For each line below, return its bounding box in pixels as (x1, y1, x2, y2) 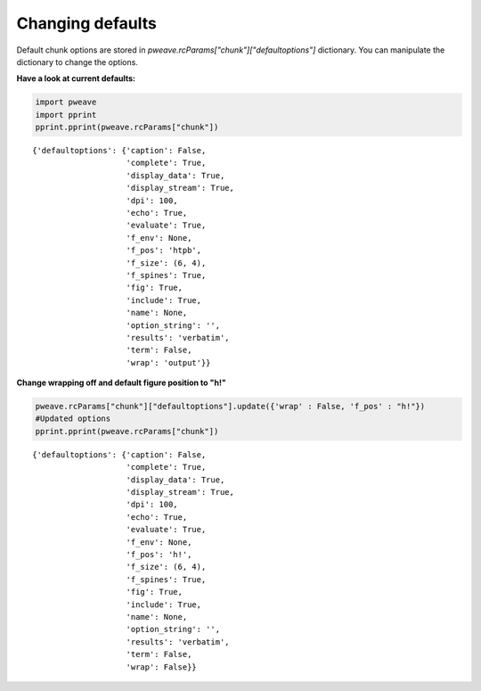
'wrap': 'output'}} (126, 358, 211, 367)
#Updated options (35, 414, 111, 424)
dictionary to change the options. (16, 56, 138, 67)
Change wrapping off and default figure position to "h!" (16, 377, 226, 388)
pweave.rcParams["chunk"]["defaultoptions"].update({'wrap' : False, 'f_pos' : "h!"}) (35, 401, 426, 412)
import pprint (35, 110, 97, 119)
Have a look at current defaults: (16, 73, 136, 84)
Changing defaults (16, 13, 158, 33)
